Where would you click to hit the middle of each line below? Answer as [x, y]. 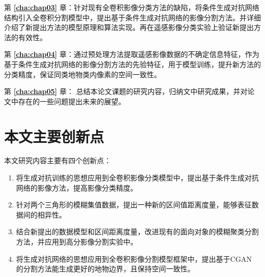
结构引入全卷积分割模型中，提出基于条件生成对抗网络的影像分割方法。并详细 [132, 17]
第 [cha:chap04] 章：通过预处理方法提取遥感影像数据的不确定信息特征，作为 [132, 54]
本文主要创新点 [54, 136]
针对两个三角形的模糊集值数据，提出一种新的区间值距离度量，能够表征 [134, 205]
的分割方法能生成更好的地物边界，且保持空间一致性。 [105, 269]
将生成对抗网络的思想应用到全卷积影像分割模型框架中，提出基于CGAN [134, 258]
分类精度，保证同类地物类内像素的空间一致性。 [83, 74]
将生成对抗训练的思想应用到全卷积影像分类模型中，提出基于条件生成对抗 [137, 178]
